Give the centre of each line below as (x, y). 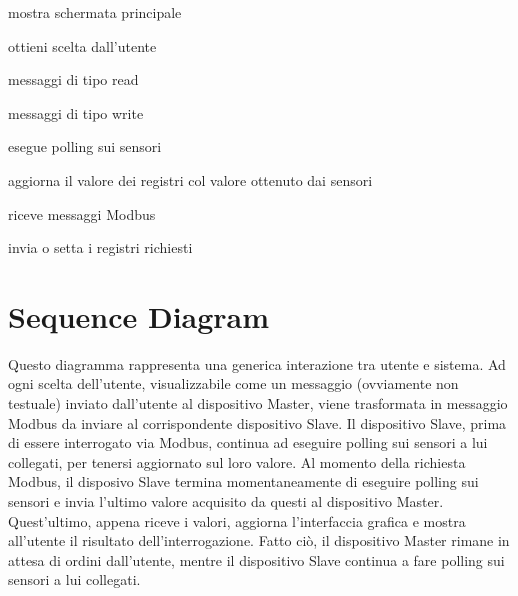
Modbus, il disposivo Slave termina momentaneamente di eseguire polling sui (243, 481)
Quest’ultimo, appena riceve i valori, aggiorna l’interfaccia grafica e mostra (237, 520)
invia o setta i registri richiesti (100, 247)
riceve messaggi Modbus (82, 213)
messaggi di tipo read (73, 79)
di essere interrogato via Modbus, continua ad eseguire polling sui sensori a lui (248, 442)
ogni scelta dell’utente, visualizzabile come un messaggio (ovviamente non (233, 383)
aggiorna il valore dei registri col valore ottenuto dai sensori (190, 179)
